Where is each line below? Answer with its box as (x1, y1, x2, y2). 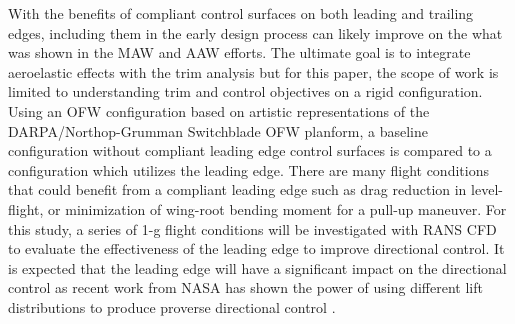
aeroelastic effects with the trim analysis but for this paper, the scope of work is (8, 61, 499, 82)
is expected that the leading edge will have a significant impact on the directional (8, 257, 507, 278)
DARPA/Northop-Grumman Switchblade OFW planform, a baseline (8, 120, 428, 141)
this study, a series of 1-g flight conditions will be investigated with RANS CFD (8, 218, 497, 239)
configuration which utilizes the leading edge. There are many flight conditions (8, 159, 489, 180)
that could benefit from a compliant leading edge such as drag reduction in (8, 179, 467, 200)
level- (471, 179, 503, 200)
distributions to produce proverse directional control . (8, 296, 336, 317)
